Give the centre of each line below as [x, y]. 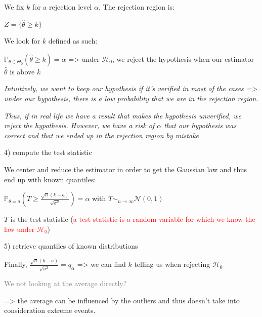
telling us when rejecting [172, 264]
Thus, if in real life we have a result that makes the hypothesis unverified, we [123, 115]
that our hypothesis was [200, 125]
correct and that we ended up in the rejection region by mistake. [103, 135]
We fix [14, 7]
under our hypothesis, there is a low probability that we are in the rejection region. [131, 98]
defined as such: [73, 41]
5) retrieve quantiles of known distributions [71, 246]
